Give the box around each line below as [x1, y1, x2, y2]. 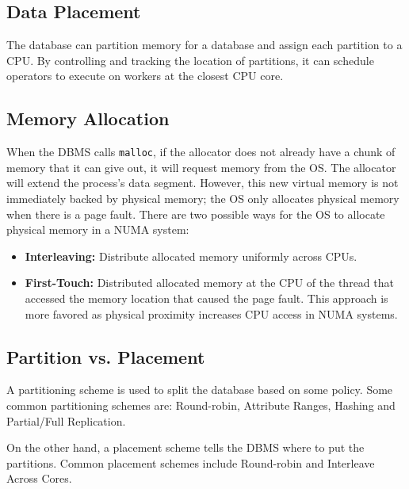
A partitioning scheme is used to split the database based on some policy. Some [6, 381, 393, 398]
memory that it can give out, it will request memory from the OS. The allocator [6, 159, 396, 175]
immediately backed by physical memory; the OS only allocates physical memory [6, 190, 399, 207]
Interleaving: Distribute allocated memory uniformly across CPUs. [25, 247, 357, 264]
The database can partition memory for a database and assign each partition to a [6, 36, 403, 53]
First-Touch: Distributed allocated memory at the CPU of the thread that [25, 274, 394, 291]
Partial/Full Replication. [6, 412, 126, 429]
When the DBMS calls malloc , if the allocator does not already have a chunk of [6, 143, 396, 160]
